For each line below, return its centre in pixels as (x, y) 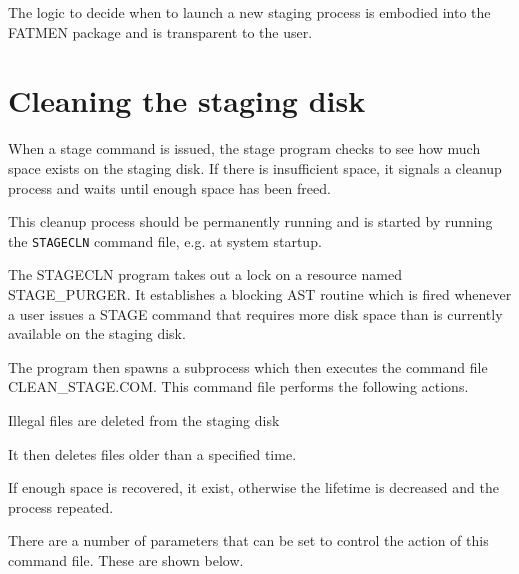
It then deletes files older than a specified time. (152, 453)
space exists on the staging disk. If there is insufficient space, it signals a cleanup (255, 167)
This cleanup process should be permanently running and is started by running (250, 221)
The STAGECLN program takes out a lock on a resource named (205, 274)
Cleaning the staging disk (187, 100)
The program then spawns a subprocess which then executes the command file (248, 366)
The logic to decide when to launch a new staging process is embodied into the (249, 12)
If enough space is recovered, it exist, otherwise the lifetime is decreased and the (253, 487)
